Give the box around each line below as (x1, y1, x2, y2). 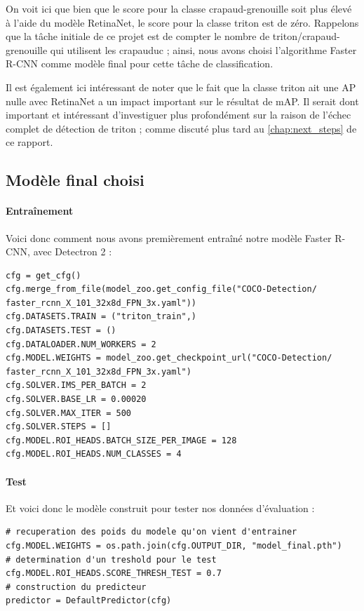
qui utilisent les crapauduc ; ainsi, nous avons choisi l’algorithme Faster (50, 42, 357, 57)
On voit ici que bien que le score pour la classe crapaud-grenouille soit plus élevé (6, 1, 352, 15)
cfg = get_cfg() (6, 270, 81, 281)
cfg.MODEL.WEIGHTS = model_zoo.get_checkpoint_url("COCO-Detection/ (6, 353, 332, 363)
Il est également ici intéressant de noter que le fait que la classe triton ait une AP (6, 79, 356, 94)
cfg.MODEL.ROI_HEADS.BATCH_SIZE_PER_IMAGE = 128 (6, 435, 237, 445)
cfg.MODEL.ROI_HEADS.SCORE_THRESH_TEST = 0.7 (6, 568, 222, 579)
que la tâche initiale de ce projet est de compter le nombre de (6, 29, 270, 43)
